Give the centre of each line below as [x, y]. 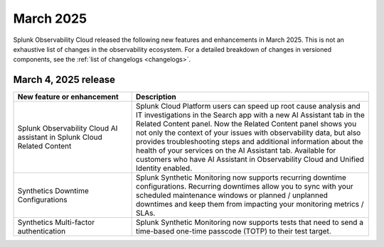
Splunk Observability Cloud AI [68, 128]
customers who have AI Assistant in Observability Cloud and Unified [250, 160]
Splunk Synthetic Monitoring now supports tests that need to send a [250, 222]
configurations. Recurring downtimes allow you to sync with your [244, 187]
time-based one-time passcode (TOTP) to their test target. [234, 231]
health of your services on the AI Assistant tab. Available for [236, 150]
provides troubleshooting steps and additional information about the [249, 142]
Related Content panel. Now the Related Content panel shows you [246, 124]
